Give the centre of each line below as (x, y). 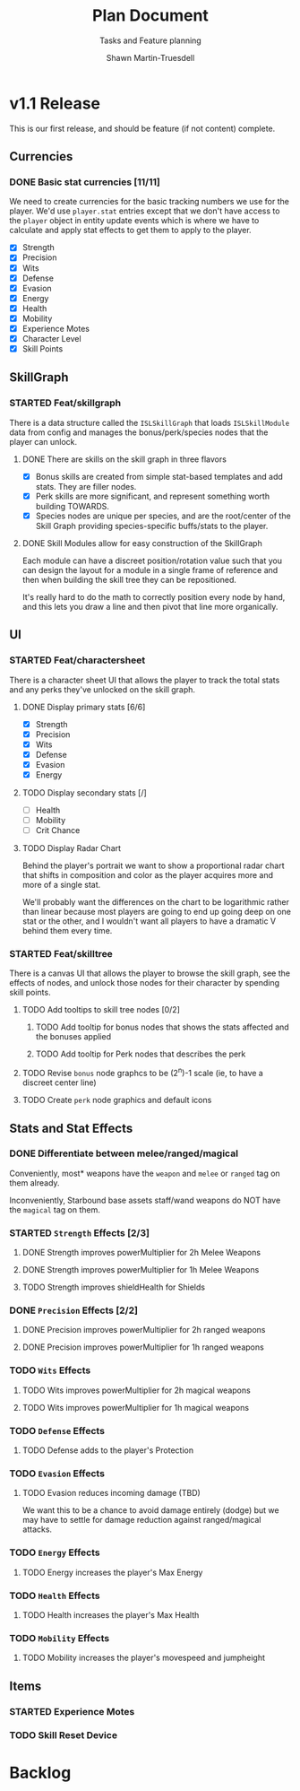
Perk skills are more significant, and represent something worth (153, 496)
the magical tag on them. (55, 1209)
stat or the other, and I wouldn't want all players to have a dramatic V (149, 921)
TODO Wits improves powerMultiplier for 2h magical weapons (136, 1390)
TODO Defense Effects (57, 1430)
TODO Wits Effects (50, 1370)
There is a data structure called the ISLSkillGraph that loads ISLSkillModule (150, 422)
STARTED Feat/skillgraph (65, 403)
